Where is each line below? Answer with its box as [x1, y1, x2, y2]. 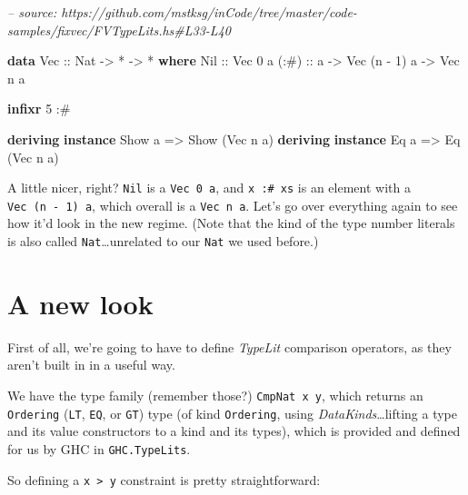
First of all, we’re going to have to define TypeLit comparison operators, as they [7, 337, 452, 356]
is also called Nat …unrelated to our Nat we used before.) [7, 232, 319, 251]
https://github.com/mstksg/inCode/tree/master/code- [61, 3, 357, 21]
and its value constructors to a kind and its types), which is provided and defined [7, 421, 461, 441]
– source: [7, 3, 57, 21]
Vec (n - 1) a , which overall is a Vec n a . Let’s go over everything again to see [7, 195, 458, 214]
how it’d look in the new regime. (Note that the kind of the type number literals [7, 213, 455, 233]
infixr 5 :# [7, 99, 71, 118]
